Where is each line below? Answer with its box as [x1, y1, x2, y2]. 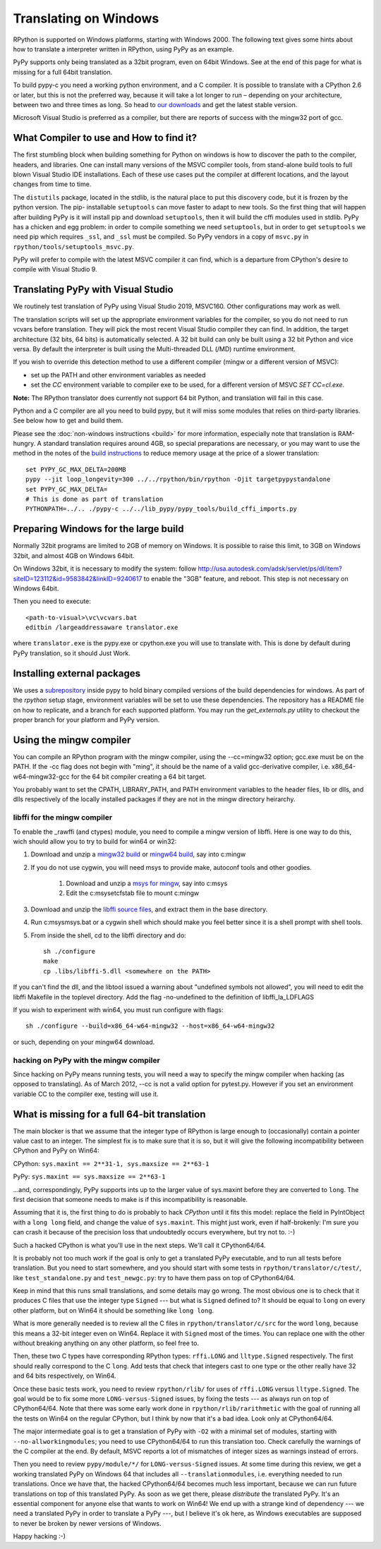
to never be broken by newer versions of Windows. [13, 1519, 162, 1527]
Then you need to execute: [13, 597, 92, 606]
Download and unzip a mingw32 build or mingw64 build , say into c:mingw [30, 850, 246, 858]
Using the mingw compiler [13, 734, 131, 746]
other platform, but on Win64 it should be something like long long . [13, 1306, 214, 1315]
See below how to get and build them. [13, 416, 123, 425]
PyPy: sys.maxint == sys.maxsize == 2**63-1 [13, 1172, 166, 1181]
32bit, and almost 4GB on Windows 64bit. [13, 551, 135, 560]
